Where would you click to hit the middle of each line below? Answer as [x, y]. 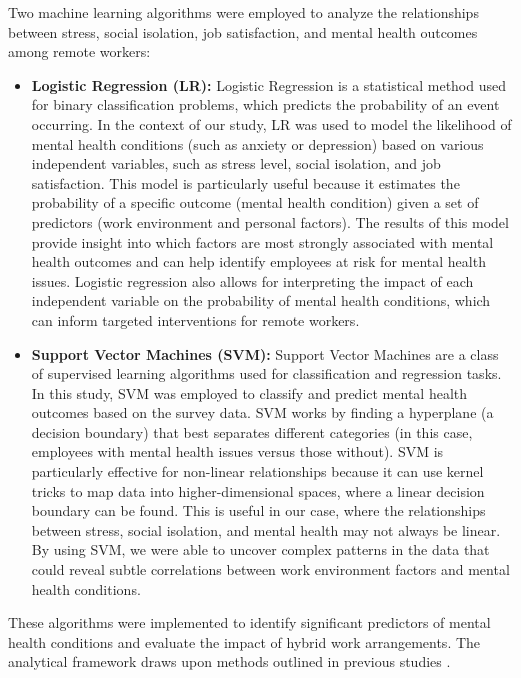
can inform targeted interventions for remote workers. [195, 319]
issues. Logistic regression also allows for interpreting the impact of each [252, 280]
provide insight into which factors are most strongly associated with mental [262, 241]
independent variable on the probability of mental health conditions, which [261, 300]
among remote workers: [79, 51]
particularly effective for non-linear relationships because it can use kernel [257, 471]
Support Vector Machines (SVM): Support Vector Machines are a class [265, 353]
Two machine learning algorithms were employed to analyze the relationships [243, 12]
